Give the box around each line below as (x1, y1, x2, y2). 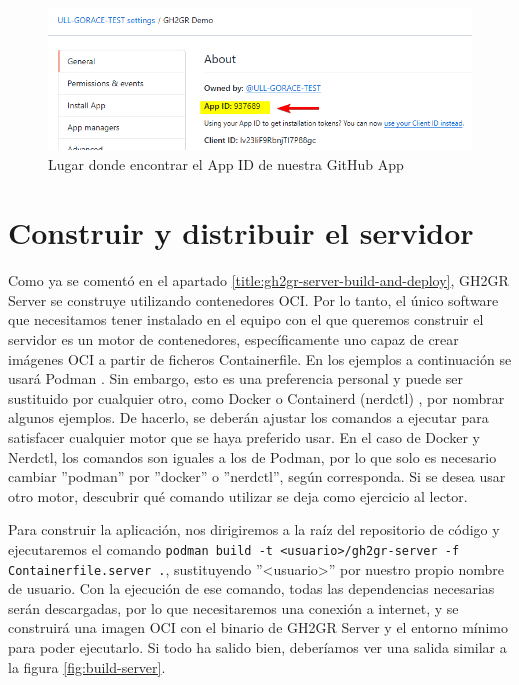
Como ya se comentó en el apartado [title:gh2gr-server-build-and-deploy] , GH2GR (8, 270, 509, 291)
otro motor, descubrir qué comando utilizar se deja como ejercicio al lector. (8, 485, 468, 506)
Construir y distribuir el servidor (8, 212, 474, 253)
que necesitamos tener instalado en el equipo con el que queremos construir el (8, 309, 484, 330)
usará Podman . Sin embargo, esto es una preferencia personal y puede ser (8, 368, 464, 389)
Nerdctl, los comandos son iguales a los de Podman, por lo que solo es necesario (8, 446, 497, 467)
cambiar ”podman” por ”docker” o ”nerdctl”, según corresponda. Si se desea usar (8, 466, 506, 487)
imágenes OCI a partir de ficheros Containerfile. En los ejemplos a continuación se (8, 348, 512, 369)
